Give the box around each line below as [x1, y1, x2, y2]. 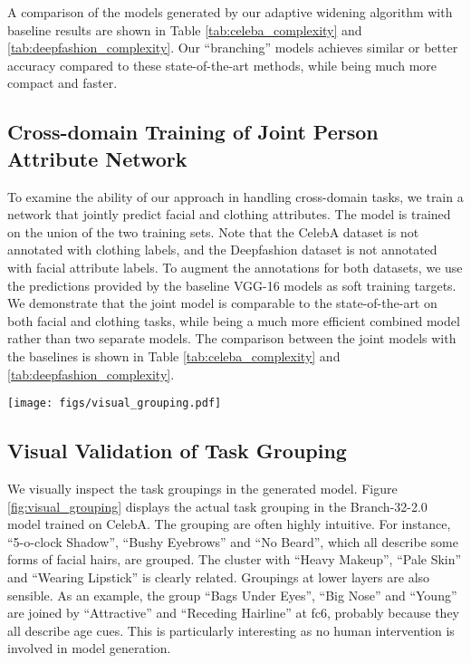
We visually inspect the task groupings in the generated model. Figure [7, 478, 398, 497]
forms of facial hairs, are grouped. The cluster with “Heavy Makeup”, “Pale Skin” [7, 550, 462, 569]
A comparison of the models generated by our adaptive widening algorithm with [7, 3, 453, 21]
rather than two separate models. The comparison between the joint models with [7, 329, 457, 348]
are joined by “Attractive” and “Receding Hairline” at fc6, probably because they [7, 603, 459, 622]
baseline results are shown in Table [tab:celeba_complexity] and [7, 20, 362, 39]
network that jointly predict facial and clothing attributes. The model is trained [7, 205, 451, 224]
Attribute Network [7, 144, 187, 172]
